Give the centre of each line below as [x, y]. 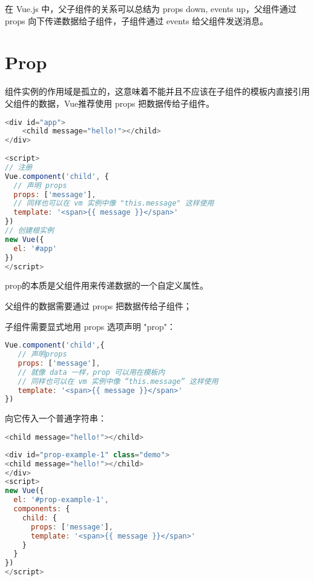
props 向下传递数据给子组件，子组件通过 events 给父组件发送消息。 [137, 20]
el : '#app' [35, 248]
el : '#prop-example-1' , [61, 500]
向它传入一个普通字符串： [56, 418]
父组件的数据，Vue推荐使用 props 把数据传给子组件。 [110, 103]
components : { [42, 509]
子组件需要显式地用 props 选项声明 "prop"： [90, 326]
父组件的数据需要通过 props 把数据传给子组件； [98, 305]
